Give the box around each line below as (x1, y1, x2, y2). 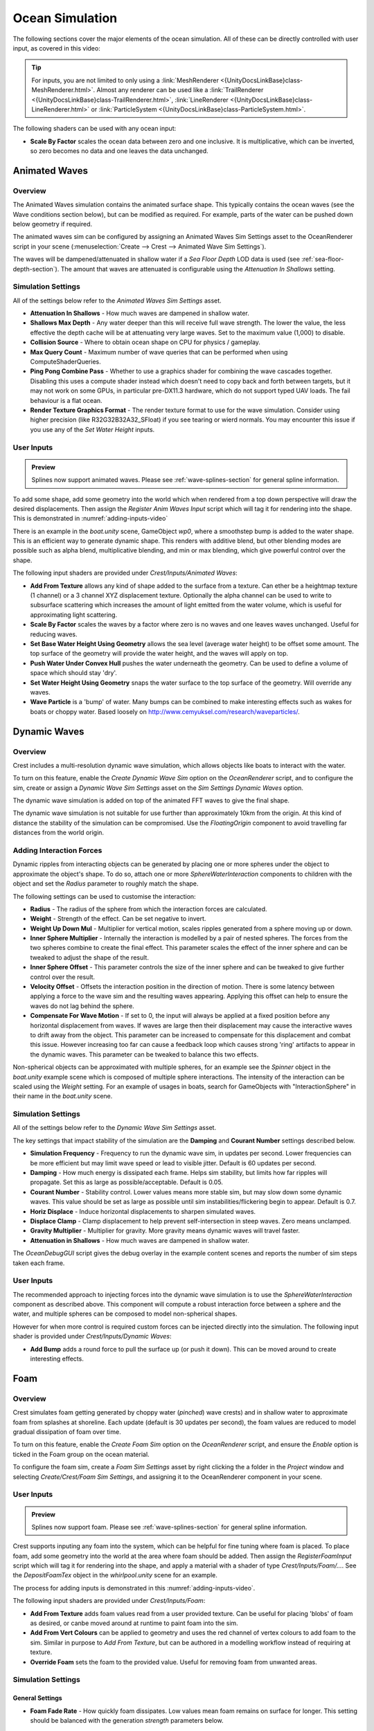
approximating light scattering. (30, 610, 118, 619)
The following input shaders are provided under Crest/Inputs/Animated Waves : (12, 568, 238, 577)
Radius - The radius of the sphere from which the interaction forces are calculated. (30, 904, 267, 913)
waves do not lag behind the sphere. (30, 1001, 134, 1010)
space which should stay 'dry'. (30, 669, 118, 677)
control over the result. (30, 973, 96, 981)
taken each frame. (12, 1259, 65, 1267)
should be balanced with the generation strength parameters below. (30, 1716, 224, 1724)
